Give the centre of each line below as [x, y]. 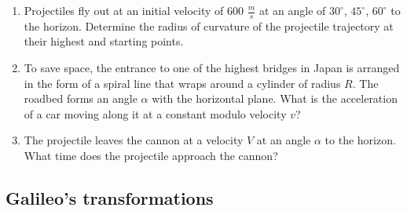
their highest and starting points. [104, 41]
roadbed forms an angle [81, 98]
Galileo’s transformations [110, 197]
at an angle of [292, 10]
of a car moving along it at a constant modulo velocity [155, 113]
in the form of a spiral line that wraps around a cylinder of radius [182, 83]
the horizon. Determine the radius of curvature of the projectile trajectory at [209, 25]
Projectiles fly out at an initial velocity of [124, 10]
